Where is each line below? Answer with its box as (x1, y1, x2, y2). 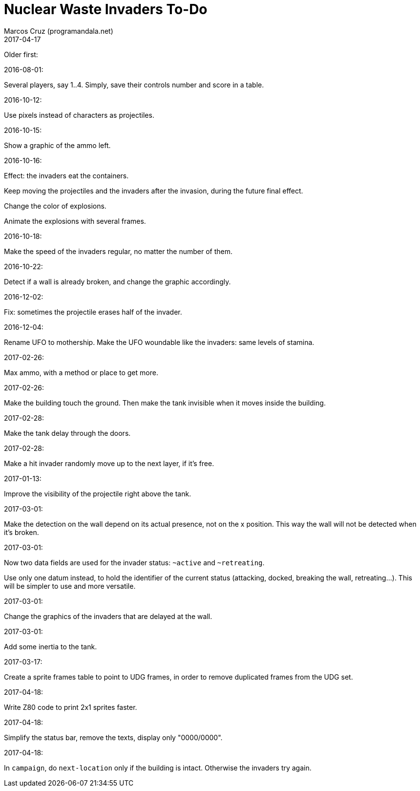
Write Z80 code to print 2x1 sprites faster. (4, 703, 137, 711)
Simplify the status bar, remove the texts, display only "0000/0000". (4, 733, 223, 742)
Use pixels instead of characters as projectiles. (4, 110, 154, 119)
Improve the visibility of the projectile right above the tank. (4, 489, 191, 498)
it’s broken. (4, 528, 39, 536)
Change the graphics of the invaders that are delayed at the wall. (4, 612, 212, 620)
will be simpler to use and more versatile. (4, 581, 136, 590)
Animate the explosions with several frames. (4, 216, 146, 225)
